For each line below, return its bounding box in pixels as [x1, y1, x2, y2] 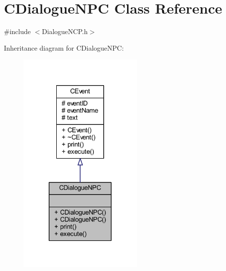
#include [4, 26, 31, 36]
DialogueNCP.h [42, 26, 88, 36]
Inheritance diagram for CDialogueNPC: [4, 42, 124, 53]
